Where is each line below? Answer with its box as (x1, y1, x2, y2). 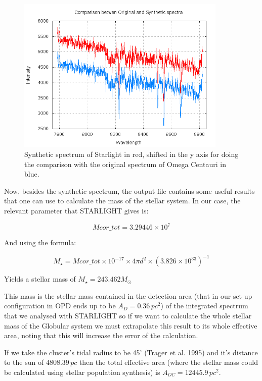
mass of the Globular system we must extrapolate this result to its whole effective (4, 320, 257, 331)
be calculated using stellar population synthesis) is (4, 366, 160, 377)
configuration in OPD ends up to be (4, 300, 116, 311)
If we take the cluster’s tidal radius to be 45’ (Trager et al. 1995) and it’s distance (4, 347, 258, 357)
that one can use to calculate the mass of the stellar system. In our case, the (4, 195, 241, 206)
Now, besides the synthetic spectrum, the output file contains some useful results (4, 185, 255, 196)
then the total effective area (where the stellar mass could (79, 357, 258, 367)
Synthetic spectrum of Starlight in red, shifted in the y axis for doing (24, 149, 239, 159)
